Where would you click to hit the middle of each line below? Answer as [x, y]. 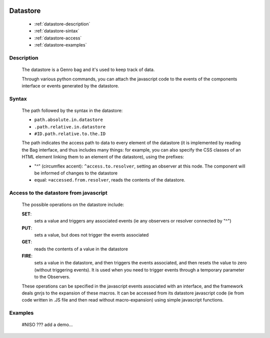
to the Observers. [52, 277]
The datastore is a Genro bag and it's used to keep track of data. [88, 69]
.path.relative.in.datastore [70, 127]
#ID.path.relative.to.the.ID [70, 134]
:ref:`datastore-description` [62, 24]
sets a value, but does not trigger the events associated [91, 234]
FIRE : [27, 256]
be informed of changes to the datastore [76, 173]
